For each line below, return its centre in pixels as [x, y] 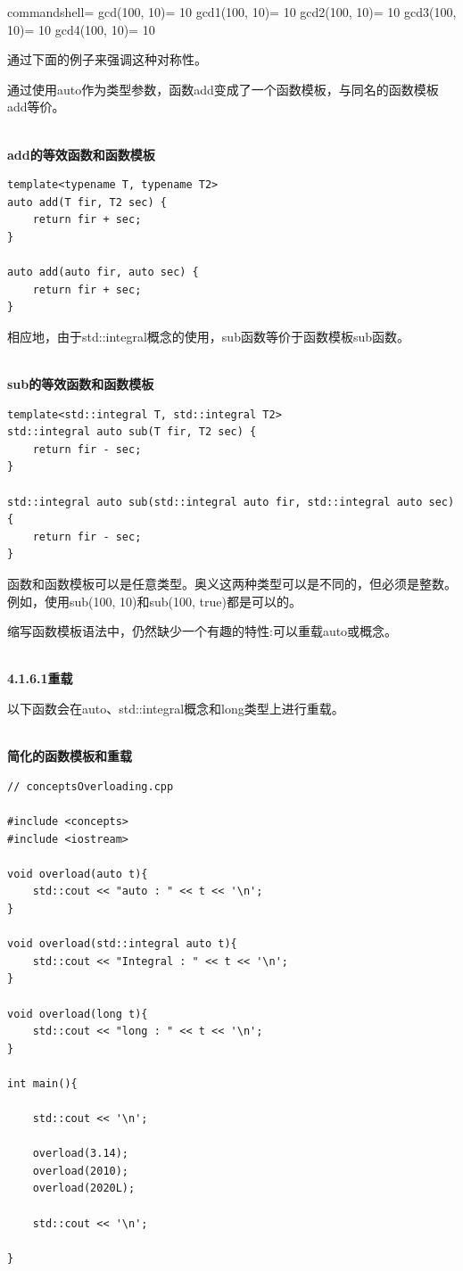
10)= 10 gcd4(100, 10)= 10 [81, 29]
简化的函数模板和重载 [70, 756]
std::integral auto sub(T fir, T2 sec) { [132, 432]
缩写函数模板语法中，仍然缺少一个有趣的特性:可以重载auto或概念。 [203, 631]
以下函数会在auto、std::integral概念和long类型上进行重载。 [176, 708]
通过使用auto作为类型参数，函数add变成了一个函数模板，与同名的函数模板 [223, 89]
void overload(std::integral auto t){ [122, 944]
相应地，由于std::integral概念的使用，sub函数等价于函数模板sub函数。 [209, 336]
